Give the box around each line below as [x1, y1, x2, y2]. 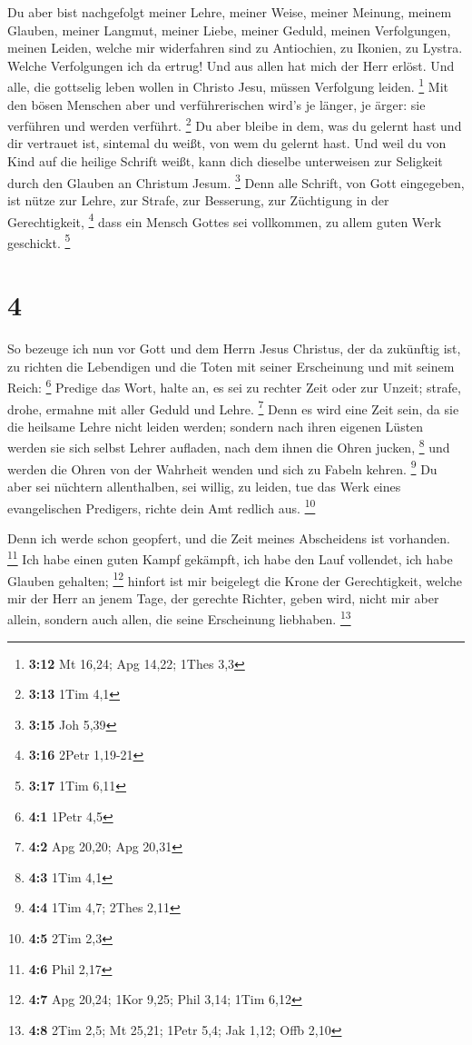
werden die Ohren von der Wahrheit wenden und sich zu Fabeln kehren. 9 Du [7, 456, 438, 478]
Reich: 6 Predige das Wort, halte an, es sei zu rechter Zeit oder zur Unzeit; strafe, [7, 375, 461, 396]
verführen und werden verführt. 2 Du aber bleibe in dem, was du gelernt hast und [7, 114, 462, 134]
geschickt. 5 [7, 230, 71, 252]
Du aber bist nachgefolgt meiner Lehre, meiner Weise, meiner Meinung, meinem [7, 3, 452, 21]
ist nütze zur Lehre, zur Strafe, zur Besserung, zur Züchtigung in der [7, 190, 389, 209]
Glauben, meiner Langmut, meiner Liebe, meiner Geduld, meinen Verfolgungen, [7, 20, 451, 39]
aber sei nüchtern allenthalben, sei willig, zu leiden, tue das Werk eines [7, 476, 401, 495]
